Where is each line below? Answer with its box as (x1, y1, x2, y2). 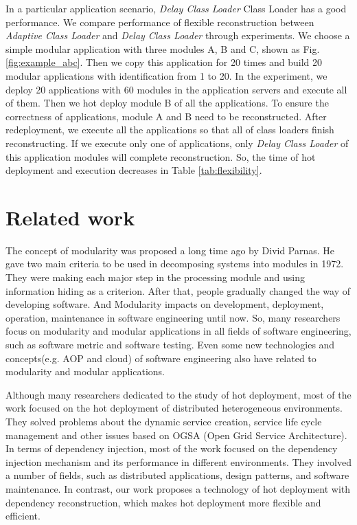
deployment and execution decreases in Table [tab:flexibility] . (5, 163, 262, 177)
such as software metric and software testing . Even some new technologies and (5, 337, 335, 351)
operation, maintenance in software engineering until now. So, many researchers (5, 310, 341, 324)
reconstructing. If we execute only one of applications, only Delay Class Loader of (5, 135, 349, 150)
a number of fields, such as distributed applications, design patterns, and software (5, 468, 349, 482)
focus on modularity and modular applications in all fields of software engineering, (5, 324, 352, 338)
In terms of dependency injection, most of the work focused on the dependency (5, 441, 338, 456)
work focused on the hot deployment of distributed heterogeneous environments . (5, 401, 343, 415)
